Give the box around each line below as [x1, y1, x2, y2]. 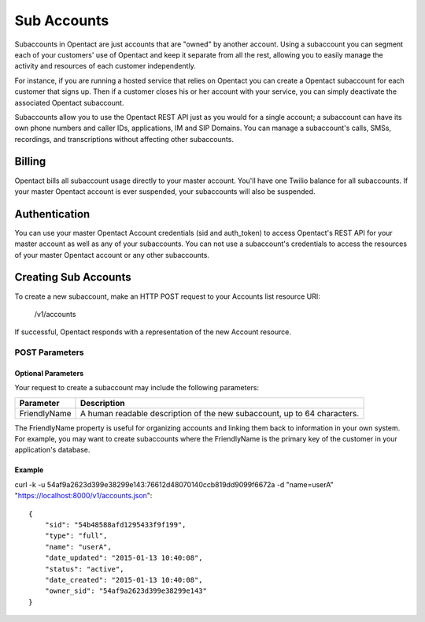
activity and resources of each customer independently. [14, 61, 196, 71]
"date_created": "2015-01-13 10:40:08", [44, 575, 204, 584]
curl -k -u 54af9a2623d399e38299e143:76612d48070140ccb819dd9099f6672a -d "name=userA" [14, 479, 334, 489]
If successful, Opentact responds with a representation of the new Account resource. [14, 327, 291, 337]
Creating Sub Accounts [14, 270, 131, 284]
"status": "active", [44, 564, 124, 573]
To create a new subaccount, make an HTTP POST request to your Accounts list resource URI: [14, 292, 320, 301]
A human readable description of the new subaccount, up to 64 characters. [79, 408, 360, 419]
